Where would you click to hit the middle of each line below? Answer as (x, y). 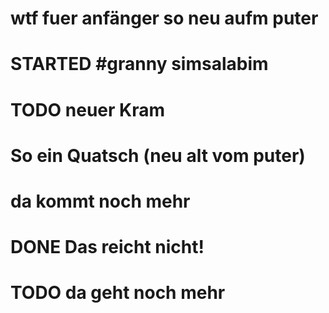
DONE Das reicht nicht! (107, 247)
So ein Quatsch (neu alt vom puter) (158, 155)
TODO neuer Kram (88, 109)
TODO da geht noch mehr (118, 293)
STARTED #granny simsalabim (139, 64)
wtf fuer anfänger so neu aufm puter (164, 18)
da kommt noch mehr (100, 201)
